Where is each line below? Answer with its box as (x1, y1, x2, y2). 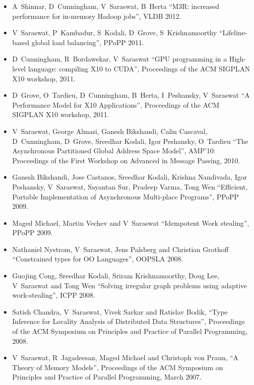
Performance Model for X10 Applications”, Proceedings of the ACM (12, 99, 220, 110)
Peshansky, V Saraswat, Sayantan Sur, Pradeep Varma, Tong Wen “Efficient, (12, 181, 248, 192)
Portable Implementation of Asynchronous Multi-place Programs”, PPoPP (12, 191, 239, 201)
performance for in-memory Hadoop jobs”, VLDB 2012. (12, 10, 182, 21)
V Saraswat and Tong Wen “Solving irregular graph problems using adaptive (12, 280, 247, 290)
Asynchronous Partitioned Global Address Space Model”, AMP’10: (12, 145, 216, 156)
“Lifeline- (219, 27, 248, 38)
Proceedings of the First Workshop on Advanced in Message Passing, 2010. (12, 155, 240, 165)
